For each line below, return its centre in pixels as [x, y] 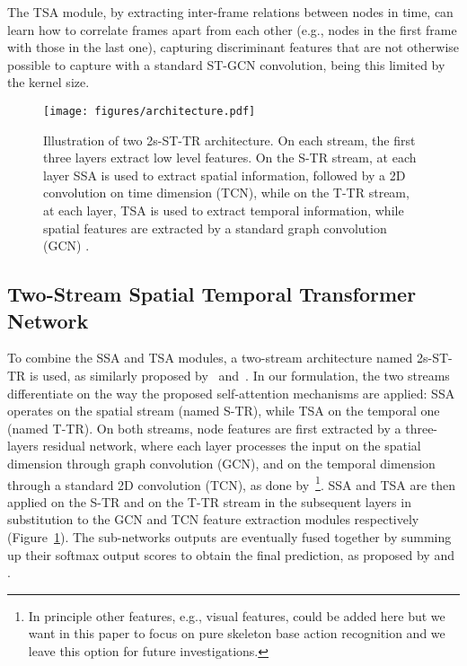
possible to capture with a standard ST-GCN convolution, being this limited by [226, 64]
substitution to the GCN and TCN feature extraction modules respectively [213, 519]
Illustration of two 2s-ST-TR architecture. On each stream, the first [229, 140]
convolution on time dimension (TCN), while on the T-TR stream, [226, 193]
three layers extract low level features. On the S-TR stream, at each [230, 158]
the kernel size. [48, 82]
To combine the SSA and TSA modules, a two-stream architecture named [210, 358]
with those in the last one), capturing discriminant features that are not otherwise [233, 47]
